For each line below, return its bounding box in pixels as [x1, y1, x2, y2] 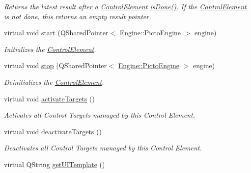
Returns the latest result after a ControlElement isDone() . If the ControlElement [4, 1, 247, 11]
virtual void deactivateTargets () [4, 126, 102, 136]
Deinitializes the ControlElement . [4, 76, 104, 87]
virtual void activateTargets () [4, 93, 95, 103]
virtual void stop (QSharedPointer [4, 60, 107, 71]
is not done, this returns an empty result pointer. [4, 11, 151, 21]
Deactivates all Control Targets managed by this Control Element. [4, 143, 202, 153]
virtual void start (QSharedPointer [4, 27, 109, 38]
